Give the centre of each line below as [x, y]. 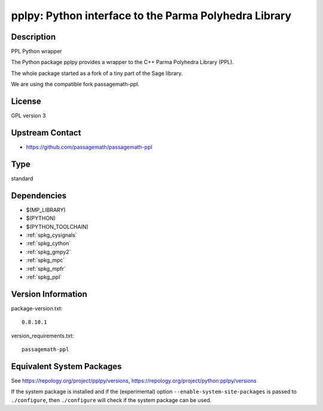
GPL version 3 [28, 116]
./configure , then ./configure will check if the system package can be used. [111, 400]
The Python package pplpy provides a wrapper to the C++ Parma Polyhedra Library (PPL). [123, 62]
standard [22, 178]
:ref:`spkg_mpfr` [46, 268]
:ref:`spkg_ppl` [44, 277]
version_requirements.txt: [42, 336]
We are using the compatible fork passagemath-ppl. [75, 84]
